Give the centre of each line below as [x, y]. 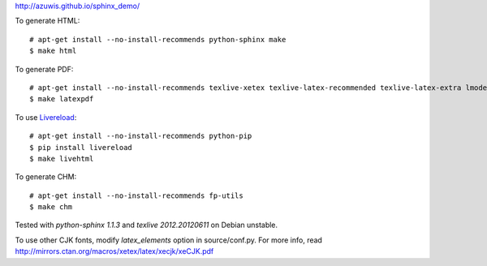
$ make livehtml [62, 159]
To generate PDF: [44, 69]
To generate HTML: [47, 21]
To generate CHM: [46, 177]
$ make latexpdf [62, 99]
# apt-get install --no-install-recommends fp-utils [136, 195]
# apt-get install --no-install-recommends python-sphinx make [158, 39]
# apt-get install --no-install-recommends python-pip [141, 136]
